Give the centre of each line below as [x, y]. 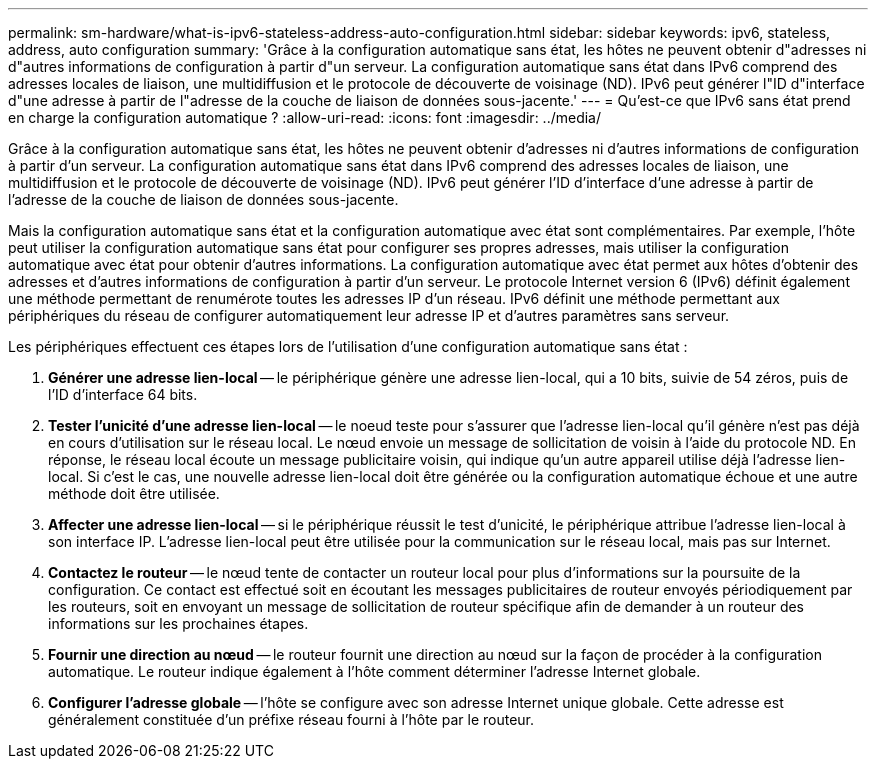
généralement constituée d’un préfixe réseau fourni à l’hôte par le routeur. [291, 719]
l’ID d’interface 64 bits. [123, 394]
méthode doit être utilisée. [134, 493]
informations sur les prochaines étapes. [178, 623]
